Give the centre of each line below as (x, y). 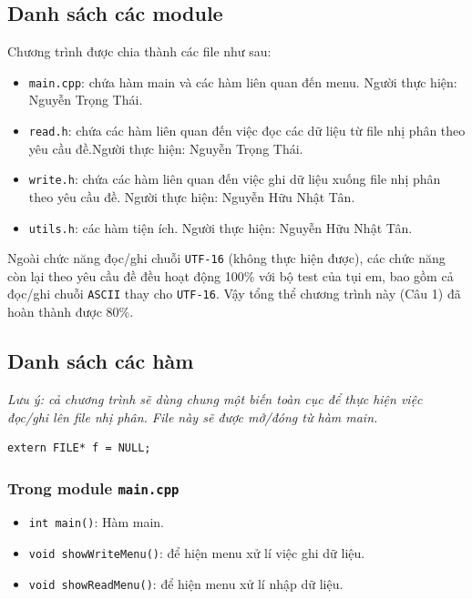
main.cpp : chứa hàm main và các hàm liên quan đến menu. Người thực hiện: (243, 81)
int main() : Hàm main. (96, 522)
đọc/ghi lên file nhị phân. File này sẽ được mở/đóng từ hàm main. (193, 416)
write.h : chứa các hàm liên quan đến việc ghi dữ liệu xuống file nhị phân (235, 179)
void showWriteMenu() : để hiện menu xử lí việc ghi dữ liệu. (197, 553)
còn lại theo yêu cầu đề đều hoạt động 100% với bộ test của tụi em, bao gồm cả (231, 275)
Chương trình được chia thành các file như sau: (139, 51)
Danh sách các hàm (101, 361)
